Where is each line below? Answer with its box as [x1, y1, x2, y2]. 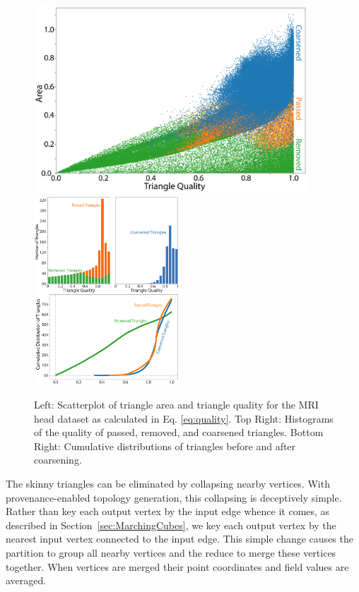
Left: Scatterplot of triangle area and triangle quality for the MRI [34, 397, 319, 412]
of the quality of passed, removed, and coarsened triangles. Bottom [34, 425, 324, 440]
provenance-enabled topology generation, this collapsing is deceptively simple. [6, 490, 342, 505]
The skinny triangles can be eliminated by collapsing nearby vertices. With [6, 476, 330, 491]
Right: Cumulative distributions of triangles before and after [34, 438, 296, 453]
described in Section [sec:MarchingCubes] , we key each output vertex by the [6, 517, 336, 532]
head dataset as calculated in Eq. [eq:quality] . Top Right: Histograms [34, 411, 334, 425]
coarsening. [34, 452, 82, 467]
